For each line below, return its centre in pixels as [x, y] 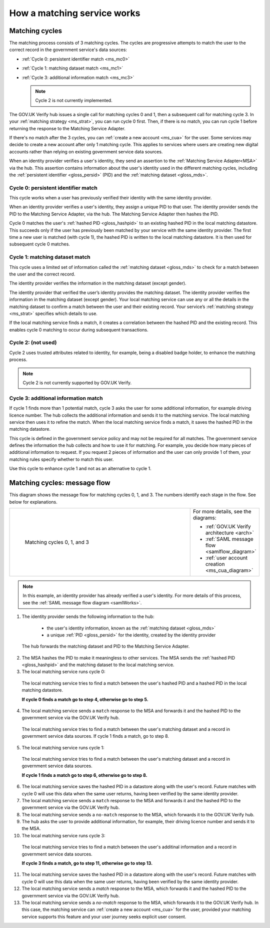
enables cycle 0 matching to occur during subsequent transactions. [79, 330]
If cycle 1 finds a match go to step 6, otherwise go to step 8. [84, 775]
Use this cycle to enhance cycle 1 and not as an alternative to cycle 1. [80, 469]
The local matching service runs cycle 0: [63, 672]
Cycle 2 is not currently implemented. [74, 101]
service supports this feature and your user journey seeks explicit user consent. [104, 916]
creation [215, 564]
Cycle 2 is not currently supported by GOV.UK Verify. [77, 383]
